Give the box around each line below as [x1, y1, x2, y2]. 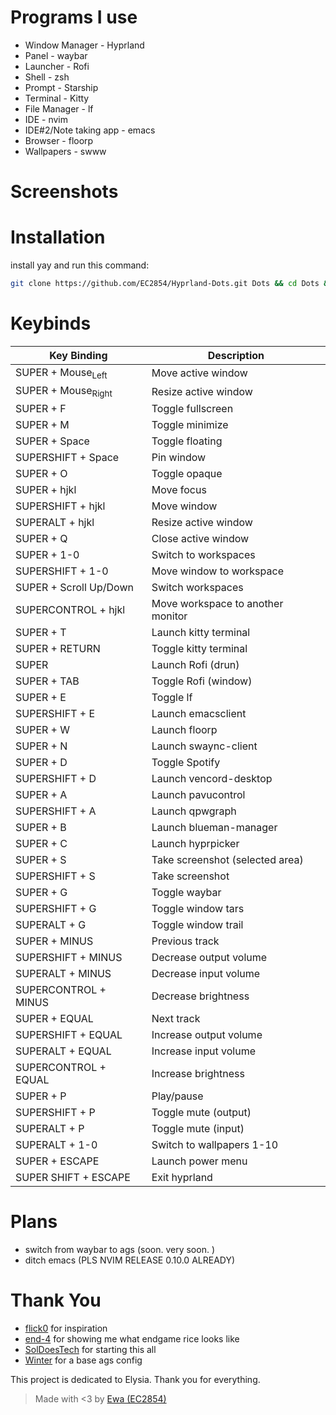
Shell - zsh [24, 71, 70, 83]
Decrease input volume [151, 967, 261, 981]
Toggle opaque [151, 467, 223, 481]
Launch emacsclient [151, 707, 247, 721]
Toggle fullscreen [151, 402, 234, 416]
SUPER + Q [15, 532, 68, 546]
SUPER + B [15, 821, 67, 835]
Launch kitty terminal [151, 626, 251, 640]
